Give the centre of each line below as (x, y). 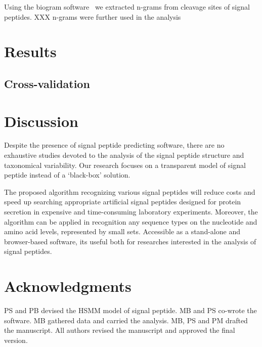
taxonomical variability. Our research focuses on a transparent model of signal (125, 165)
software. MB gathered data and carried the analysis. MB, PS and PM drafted (126, 320)
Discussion (41, 121)
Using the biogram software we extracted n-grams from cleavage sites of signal (127, 7)
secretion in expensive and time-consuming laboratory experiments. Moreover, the (131, 212)
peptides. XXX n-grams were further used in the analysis (93, 16)
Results (30, 51)
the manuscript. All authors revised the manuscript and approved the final (120, 330)
